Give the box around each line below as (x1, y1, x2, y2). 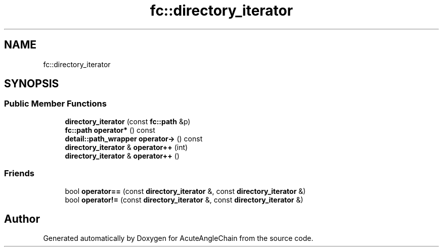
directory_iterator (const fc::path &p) (65, 117, 191, 126)
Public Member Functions (4, 98, 107, 109)
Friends (4, 168, 34, 179)
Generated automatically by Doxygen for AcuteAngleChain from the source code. (43, 234, 314, 243)
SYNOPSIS (4, 77, 59, 90)
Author (4, 212, 40, 225)
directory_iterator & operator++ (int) (65, 142, 188, 152)
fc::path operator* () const (65, 125, 155, 134)
